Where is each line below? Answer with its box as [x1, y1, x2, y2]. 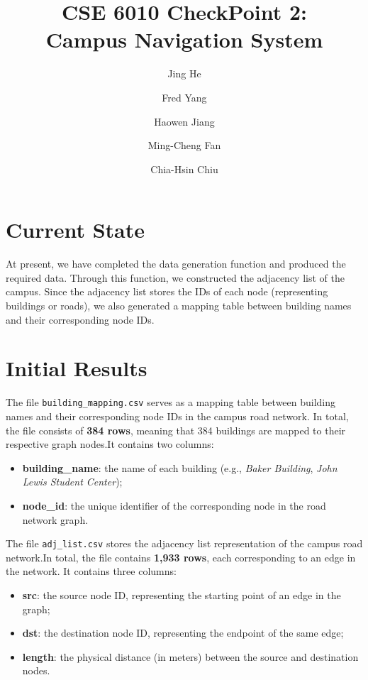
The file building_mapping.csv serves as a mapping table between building [6, 395, 336, 410]
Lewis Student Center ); [22, 474, 123, 489]
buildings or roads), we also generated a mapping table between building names [6, 298, 352, 312]
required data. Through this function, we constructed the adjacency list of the [6, 270, 345, 285]
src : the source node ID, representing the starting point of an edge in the [22, 587, 341, 602]
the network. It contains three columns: [6, 564, 177, 578]
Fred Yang [162, 89, 207, 104]
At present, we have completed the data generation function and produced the [6, 256, 346, 271]
